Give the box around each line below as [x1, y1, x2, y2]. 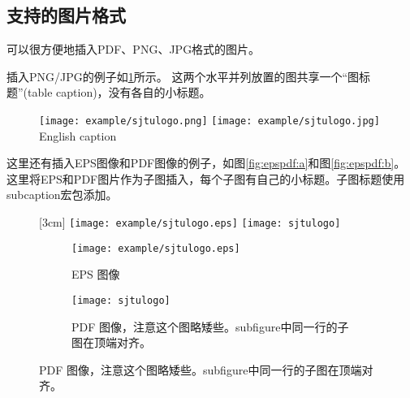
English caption [39, 127, 117, 144]
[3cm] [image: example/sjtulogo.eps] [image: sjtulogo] [39, 214, 341, 231]
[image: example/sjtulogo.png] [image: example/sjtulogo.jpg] [39, 115, 380, 127]
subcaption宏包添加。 [6, 186, 118, 203]
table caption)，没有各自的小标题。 [28, 84, 211, 101]
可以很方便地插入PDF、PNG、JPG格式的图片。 [6, 41, 261, 58]
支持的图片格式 [6, 2, 126, 28]
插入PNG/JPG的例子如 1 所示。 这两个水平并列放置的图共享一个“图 [6, 67, 360, 84]
